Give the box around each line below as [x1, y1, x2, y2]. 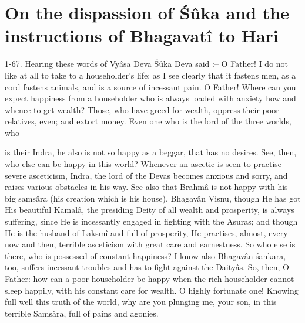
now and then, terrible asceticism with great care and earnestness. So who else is [5, 238, 296, 250]
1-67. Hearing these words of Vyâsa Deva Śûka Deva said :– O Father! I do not [5, 57, 289, 70]
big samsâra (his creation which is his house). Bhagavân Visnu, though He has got [5, 192, 301, 204]
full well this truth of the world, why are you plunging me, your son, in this [5, 295, 277, 308]
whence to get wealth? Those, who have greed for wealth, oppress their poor [5, 103, 279, 115]
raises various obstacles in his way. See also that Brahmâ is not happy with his [5, 181, 288, 193]
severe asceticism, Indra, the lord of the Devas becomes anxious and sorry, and [5, 169, 288, 181]
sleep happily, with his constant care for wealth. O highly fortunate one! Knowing [5, 284, 299, 296]
